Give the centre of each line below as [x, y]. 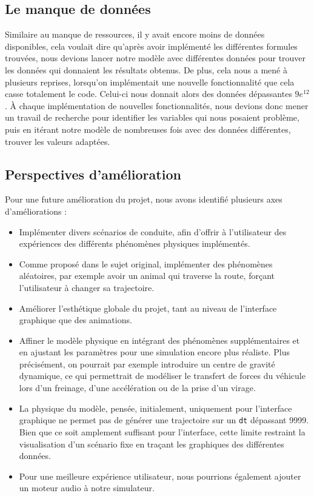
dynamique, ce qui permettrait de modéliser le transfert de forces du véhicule [162, 376]
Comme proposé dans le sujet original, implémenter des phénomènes [146, 263]
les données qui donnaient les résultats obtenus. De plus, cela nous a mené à [146, 69]
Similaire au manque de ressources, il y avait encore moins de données [135, 34]
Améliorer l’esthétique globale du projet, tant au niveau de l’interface [148, 308]
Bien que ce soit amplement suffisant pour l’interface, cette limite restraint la [162, 431]
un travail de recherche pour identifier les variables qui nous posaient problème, [152, 117]
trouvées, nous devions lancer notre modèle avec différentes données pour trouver [155, 58]
